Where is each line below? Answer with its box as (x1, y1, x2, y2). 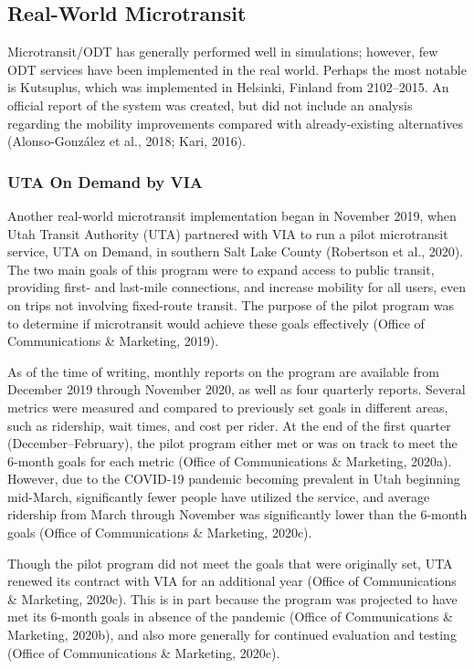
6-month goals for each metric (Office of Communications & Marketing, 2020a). (7, 451, 452, 470)
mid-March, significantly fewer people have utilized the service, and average (7, 486, 430, 506)
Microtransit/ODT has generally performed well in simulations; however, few (7, 42, 438, 61)
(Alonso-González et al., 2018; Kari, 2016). (7, 131, 247, 151)
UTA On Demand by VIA (7, 170, 204, 193)
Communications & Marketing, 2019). (7, 331, 219, 350)
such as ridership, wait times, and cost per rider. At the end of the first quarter (7, 415, 451, 434)
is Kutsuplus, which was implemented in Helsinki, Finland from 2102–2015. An (7, 78, 449, 97)
